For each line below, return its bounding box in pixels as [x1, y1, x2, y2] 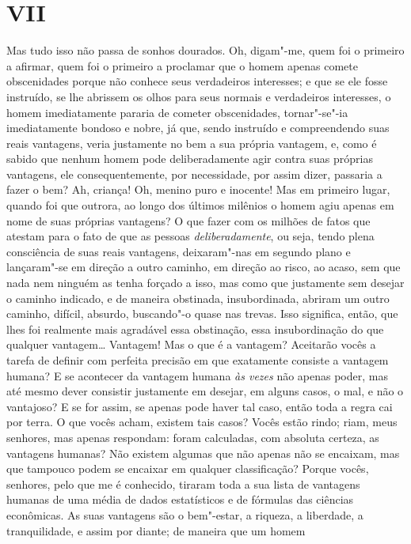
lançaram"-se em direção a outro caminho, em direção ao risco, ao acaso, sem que [6, 259, 401, 275]
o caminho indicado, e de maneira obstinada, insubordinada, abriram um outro [6, 289, 390, 306]
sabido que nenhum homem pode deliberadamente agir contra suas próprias [6, 150, 373, 167]
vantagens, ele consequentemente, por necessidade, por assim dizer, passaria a [6, 165, 382, 182]
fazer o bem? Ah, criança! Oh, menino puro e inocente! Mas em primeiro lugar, [6, 181, 390, 198]
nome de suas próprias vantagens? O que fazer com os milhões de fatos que [6, 212, 371, 229]
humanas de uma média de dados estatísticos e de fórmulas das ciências [6, 491, 354, 508]
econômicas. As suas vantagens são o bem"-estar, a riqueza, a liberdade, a [6, 506, 363, 523]
